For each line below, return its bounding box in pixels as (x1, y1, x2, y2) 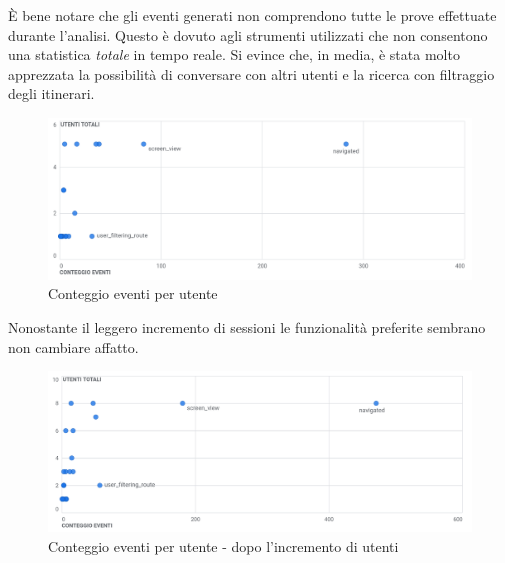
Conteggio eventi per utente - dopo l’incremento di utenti (48, 535, 399, 556)
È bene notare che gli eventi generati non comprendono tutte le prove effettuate (8, 5, 497, 25)
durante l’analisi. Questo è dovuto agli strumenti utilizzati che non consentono (8, 24, 488, 45)
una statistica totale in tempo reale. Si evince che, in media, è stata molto (8, 44, 460, 65)
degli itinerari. (8, 83, 95, 104)
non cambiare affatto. (8, 336, 139, 357)
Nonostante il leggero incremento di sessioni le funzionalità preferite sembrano (8, 317, 486, 338)
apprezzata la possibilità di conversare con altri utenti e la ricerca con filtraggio (8, 63, 495, 84)
